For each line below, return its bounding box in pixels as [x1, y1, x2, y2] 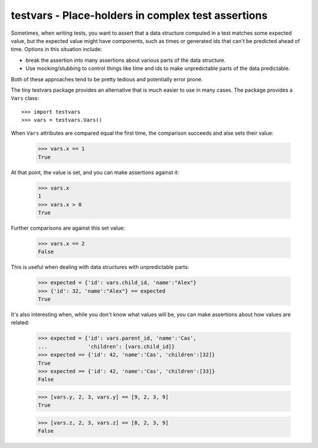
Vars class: [11, 95, 39, 102]
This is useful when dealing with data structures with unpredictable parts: [11, 264, 190, 271]
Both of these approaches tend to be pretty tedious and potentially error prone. [11, 75, 203, 82]
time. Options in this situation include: [11, 46, 102, 53]
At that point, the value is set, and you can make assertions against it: [11, 168, 180, 176]
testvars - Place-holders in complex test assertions [11, 9, 268, 22]
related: [11, 319, 29, 326]
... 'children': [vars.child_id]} [38, 343, 175, 350]
